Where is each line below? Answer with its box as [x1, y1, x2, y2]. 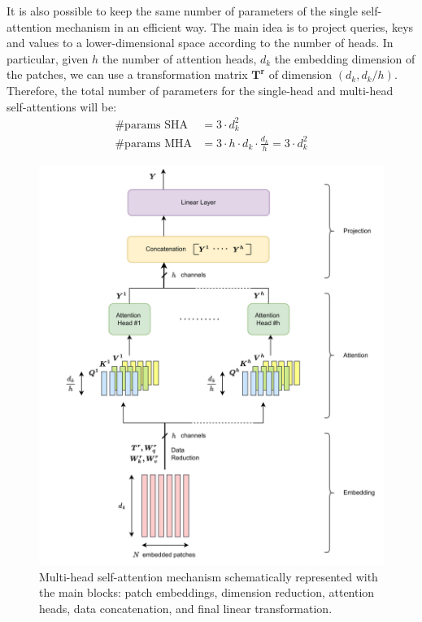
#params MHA [115, 137, 193, 150]
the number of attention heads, [102, 50, 257, 67]
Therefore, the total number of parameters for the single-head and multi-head [7, 81, 394, 98]
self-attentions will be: [7, 98, 117, 115]
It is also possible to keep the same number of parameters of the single [7, 2, 358, 19]
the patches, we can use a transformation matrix [7, 66, 248, 83]
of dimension [268, 66, 333, 83]
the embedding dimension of [274, 50, 415, 67]
